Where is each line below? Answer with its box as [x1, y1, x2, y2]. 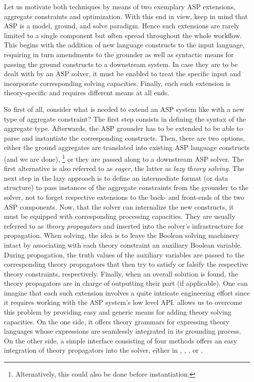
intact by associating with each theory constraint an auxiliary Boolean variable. [4, 239, 242, 250]
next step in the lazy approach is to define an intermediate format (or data [4, 172, 228, 183]
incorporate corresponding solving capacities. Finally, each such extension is [4, 78, 231, 88]
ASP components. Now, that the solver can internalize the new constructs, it [4, 201, 234, 212]
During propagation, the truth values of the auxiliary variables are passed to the [4, 249, 245, 259]
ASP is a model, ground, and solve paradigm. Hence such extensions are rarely [4, 21, 240, 31]
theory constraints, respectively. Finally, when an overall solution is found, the [4, 268, 238, 278]
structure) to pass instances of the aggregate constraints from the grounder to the [4, 182, 249, 192]
